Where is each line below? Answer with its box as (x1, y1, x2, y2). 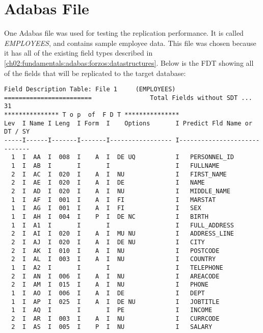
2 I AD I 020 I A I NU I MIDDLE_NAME (11, 187, 230, 195)
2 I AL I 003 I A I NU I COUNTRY (11, 255, 216, 263)
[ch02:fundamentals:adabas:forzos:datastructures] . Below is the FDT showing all (4, 57, 254, 68)
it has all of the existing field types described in (4, 47, 153, 58)
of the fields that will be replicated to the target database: (4, 67, 186, 78)
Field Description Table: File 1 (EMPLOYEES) (4, 86, 176, 93)
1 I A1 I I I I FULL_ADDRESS (11, 221, 234, 229)
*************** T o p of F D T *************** (4, 111, 179, 119)
